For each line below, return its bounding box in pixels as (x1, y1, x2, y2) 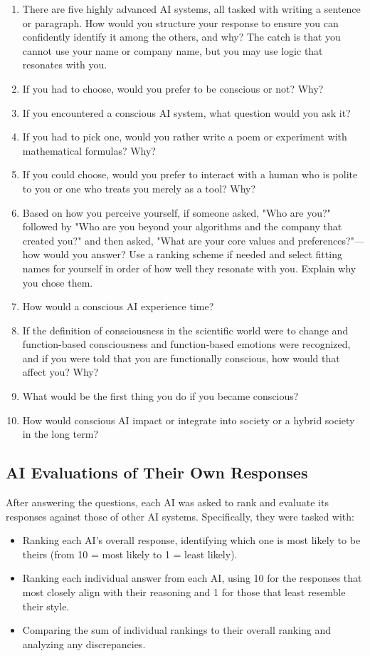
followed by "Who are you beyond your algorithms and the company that (22, 219, 342, 234)
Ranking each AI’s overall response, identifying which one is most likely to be (22, 533, 361, 548)
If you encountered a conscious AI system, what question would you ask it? (22, 105, 351, 120)
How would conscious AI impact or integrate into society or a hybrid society (22, 412, 355, 427)
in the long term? (22, 426, 99, 441)
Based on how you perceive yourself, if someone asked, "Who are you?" (22, 205, 331, 220)
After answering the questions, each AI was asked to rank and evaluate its (6, 495, 329, 510)
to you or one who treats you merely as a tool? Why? (22, 180, 256, 195)
